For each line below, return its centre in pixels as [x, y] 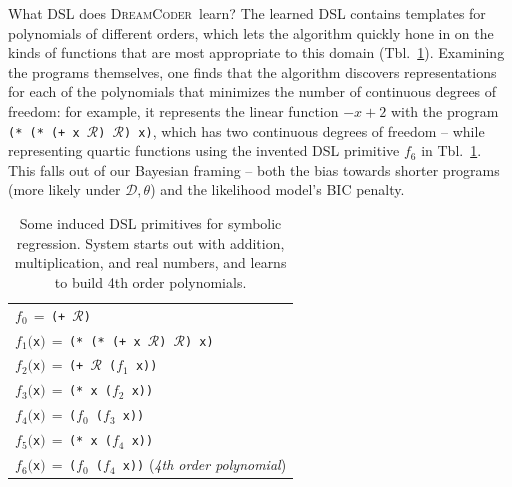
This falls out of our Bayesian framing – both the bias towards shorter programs [254, 169]
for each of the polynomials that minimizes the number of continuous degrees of [252, 91]
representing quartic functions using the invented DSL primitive [204, 150]
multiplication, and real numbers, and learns [150, 262]
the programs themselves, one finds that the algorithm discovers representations [252, 71]
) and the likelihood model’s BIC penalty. [277, 189]
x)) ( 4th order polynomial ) [204, 464]
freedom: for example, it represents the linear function [173, 110]
